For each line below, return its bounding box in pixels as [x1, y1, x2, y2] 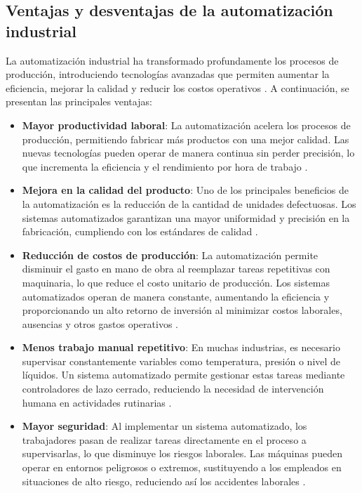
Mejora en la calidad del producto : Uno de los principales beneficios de [22, 183, 349, 197]
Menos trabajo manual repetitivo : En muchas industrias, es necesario [22, 340, 340, 355]
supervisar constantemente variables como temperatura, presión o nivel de [22, 353, 341, 368]
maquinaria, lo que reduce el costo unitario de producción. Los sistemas [22, 275, 330, 289]
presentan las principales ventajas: [6, 94, 152, 109]
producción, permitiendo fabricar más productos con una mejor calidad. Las [22, 131, 349, 146]
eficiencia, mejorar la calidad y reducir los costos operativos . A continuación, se [6, 80, 349, 95]
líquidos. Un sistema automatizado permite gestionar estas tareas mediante [22, 367, 345, 382]
